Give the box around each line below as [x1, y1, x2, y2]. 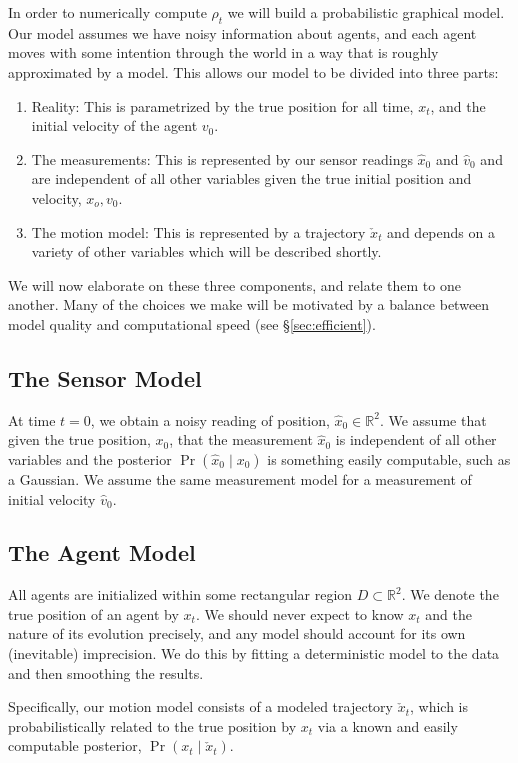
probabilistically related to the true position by [8, 715, 297, 736]
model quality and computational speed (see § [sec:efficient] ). [8, 313, 376, 334]
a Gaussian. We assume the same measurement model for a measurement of [8, 468, 472, 489]
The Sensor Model [8, 362, 202, 393]
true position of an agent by [8, 603, 179, 624]
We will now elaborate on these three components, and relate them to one [8, 274, 461, 295]
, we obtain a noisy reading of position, [90, 409, 330, 430]
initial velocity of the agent [31, 115, 198, 136]
